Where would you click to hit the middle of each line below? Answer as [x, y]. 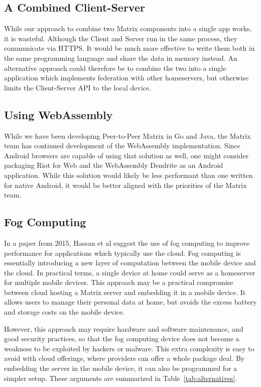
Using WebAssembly [58, 114]
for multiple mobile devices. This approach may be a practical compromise [119, 282]
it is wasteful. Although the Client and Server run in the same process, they [121, 38]
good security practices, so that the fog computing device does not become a [122, 338]
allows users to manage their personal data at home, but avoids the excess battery [130, 302]
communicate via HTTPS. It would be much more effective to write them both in [129, 48]
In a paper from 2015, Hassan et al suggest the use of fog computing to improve [127, 243]
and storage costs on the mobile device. [64, 312]
